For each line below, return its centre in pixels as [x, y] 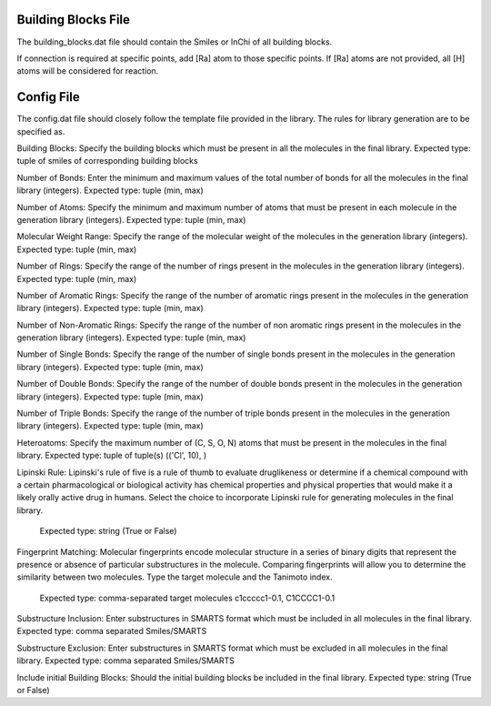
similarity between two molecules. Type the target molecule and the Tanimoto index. [175, 577]
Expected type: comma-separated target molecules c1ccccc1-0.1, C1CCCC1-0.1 [187, 598]
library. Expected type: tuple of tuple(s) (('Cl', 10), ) [112, 456]
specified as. [41, 131]
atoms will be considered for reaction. [88, 71]
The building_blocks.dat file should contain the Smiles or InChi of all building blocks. [175, 42]
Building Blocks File [74, 20]
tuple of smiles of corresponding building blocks [108, 161]
